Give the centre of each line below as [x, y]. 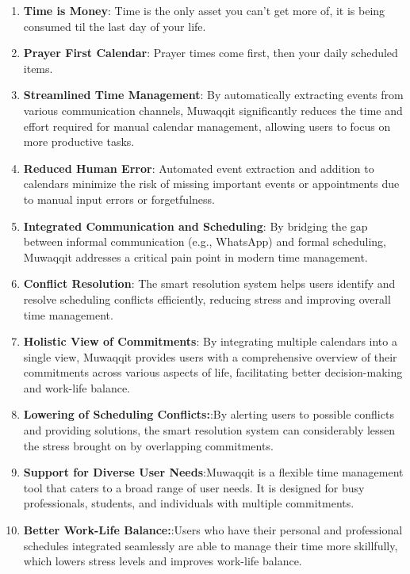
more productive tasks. [79, 142]
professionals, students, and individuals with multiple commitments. [189, 503]
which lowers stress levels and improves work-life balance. [163, 561]
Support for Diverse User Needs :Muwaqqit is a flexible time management [213, 472]
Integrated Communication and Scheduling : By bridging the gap [195, 226]
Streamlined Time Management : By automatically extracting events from [213, 95]
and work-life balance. [77, 387]
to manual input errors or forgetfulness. [119, 199]
